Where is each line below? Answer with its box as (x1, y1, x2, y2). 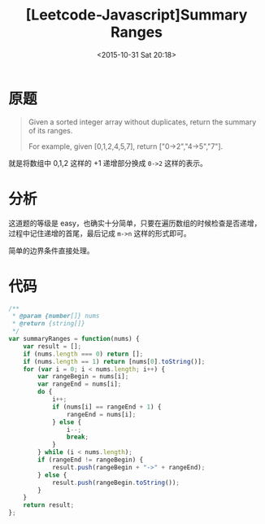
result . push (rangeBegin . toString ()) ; (51, 478, 180, 487)
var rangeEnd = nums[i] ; (37, 380, 122, 388)
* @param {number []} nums (11, 312, 100, 321)
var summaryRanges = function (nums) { (8, 335, 140, 343)
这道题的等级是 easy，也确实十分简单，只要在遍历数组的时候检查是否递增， (8, 218, 262, 228)
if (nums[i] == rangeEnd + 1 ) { (51, 403, 162, 411)
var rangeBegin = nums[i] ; (37, 373, 129, 381)
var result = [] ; (23, 342, 82, 351)
